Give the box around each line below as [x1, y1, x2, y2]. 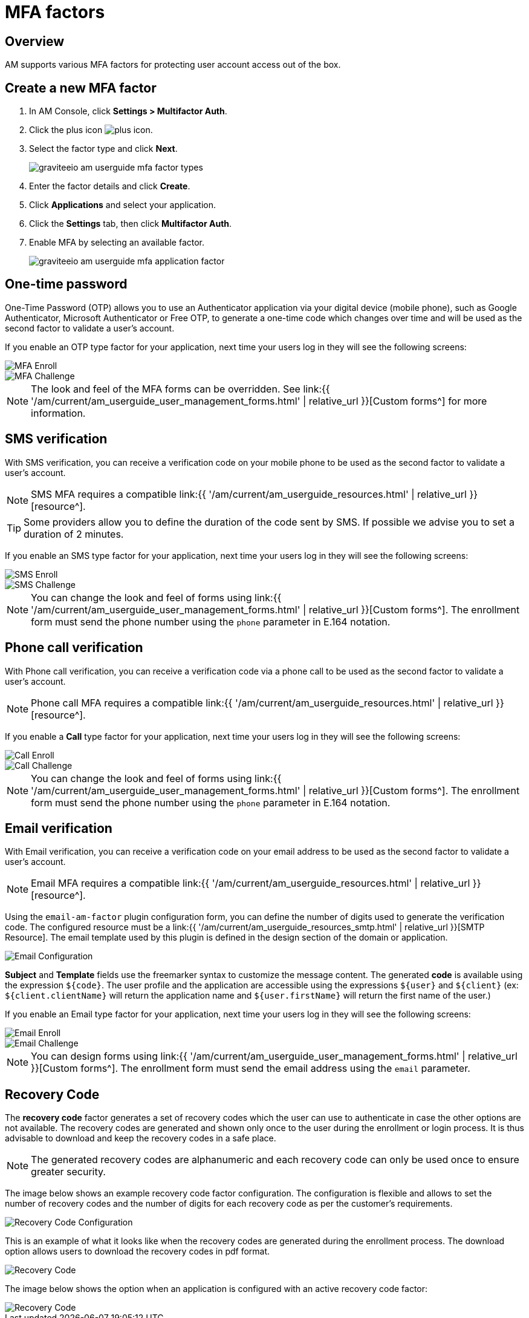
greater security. [31, 1166, 106, 1178]
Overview [5, 33, 65, 49]
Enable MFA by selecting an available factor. [29, 237, 205, 248]
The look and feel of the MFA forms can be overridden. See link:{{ [31, 382, 330, 395]
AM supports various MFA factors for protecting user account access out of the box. [5, 59, 341, 70]
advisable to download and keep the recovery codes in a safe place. [5, 1133, 276, 1144]
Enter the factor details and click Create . [29, 181, 190, 192]
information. [31, 406, 86, 419]
